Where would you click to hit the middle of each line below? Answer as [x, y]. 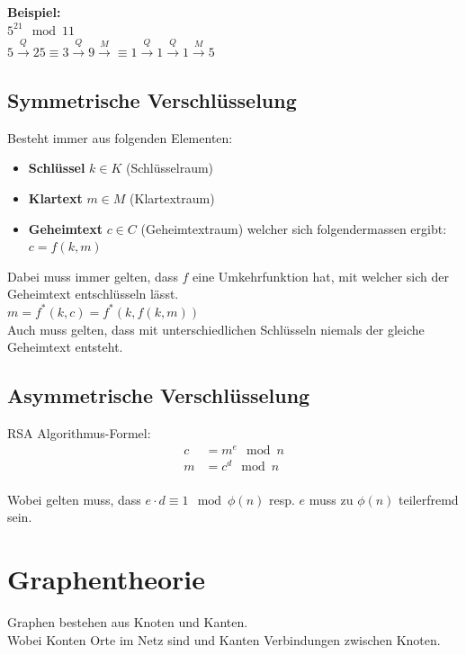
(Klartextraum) [172, 197]
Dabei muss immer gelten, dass [93, 276]
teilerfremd [429, 499]
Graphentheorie [106, 579]
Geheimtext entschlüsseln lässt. [93, 294]
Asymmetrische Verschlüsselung [159, 395]
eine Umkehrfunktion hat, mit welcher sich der [321, 276]
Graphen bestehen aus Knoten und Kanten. [128, 622]
